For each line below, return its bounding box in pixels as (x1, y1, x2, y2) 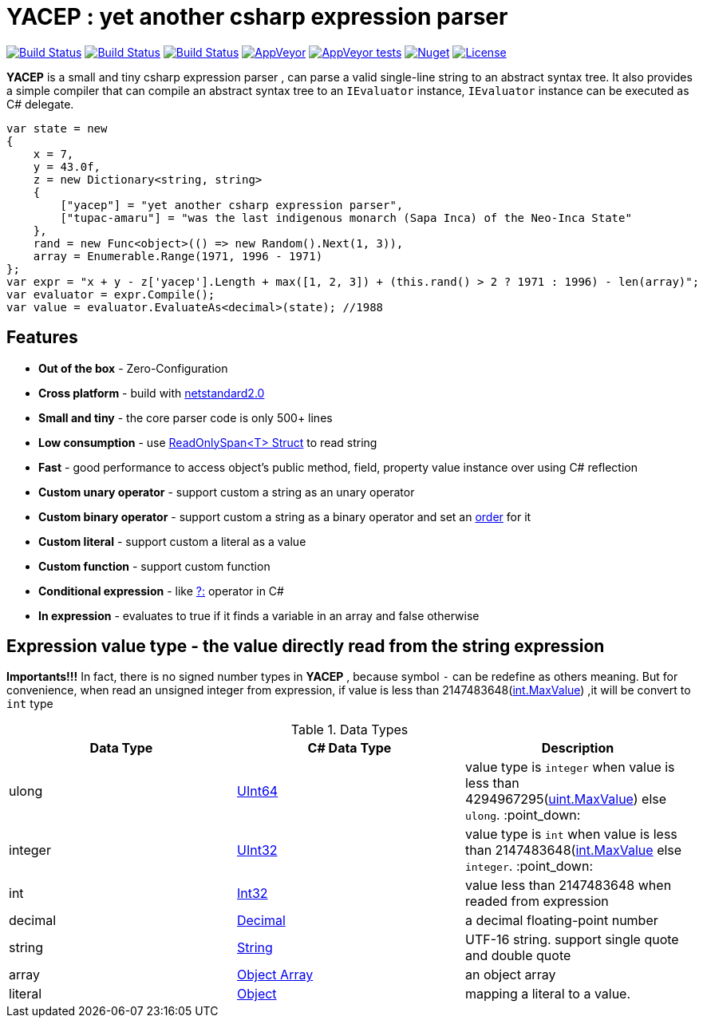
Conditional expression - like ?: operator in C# (38, 583, 284, 598)
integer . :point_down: (464, 858, 593, 875)
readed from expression (464, 893, 609, 910)
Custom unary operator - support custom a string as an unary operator (38, 484, 415, 499)
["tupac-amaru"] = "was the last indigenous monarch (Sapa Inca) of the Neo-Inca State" (60, 211, 632, 224)
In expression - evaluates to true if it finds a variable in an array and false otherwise (38, 608, 480, 623)
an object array (464, 967, 556, 983)
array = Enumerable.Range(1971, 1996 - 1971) (33, 249, 323, 263)
